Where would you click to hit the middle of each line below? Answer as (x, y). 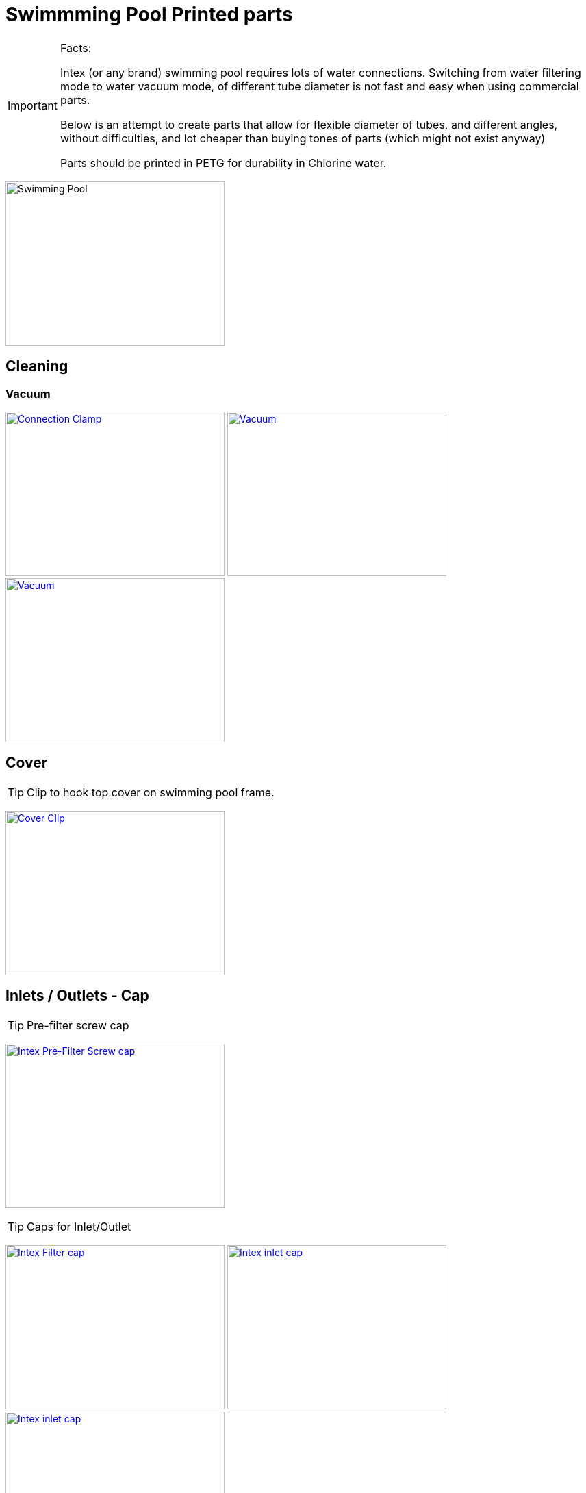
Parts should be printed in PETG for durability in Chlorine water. (223, 163)
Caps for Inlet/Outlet (79, 1226)
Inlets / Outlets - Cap (77, 996)
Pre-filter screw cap (78, 1025)
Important (33, 105)
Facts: (76, 48)
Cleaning (37, 366)
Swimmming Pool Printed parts (149, 14)
